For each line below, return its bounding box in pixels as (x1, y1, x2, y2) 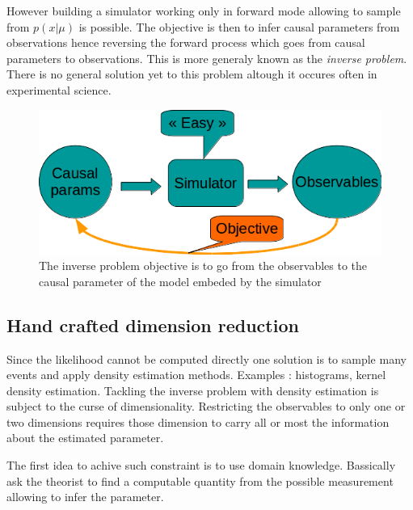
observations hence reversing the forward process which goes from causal (6, 34, 365, 51)
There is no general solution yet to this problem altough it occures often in (6, 65, 377, 82)
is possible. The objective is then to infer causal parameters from (78, 18, 400, 35)
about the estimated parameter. (6, 429, 164, 446)
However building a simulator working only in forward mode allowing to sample (6, 2, 401, 19)
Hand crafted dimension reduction (6, 312, 299, 337)
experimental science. (6, 81, 112, 98)
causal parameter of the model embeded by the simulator (39, 272, 322, 289)
